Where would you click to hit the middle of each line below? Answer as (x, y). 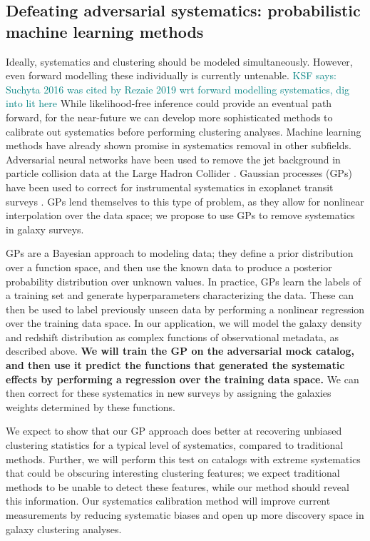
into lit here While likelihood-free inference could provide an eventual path (169, 103)
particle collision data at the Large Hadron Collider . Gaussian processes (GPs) (179, 173)
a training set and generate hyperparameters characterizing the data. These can (180, 295)
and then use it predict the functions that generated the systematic (175, 365)
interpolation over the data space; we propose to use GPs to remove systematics (180, 215)
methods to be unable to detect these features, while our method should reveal (178, 486)
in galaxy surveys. (45, 229)
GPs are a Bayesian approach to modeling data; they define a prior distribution (180, 253)
